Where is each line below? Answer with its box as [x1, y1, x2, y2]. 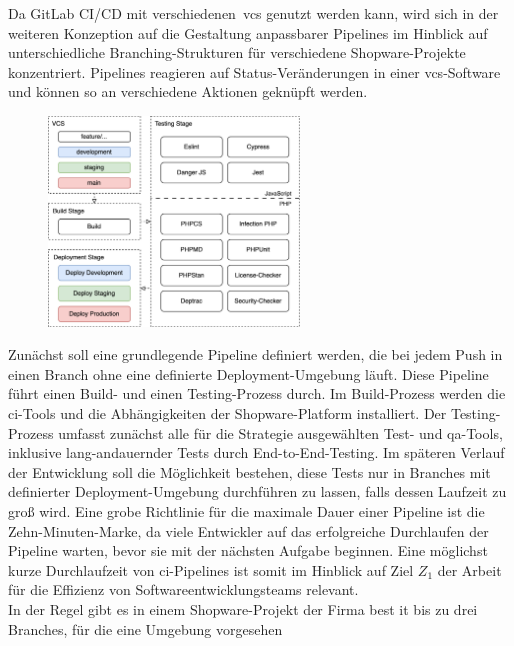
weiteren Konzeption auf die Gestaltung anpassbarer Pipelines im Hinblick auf [8, 22, 488, 43]
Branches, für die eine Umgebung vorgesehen [8, 618, 283, 639]
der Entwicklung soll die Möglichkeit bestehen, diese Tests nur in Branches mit [8, 461, 491, 482]
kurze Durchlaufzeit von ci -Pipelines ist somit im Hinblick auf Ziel [8, 559, 414, 580]
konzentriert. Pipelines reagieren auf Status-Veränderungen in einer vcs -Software [8, 61, 501, 82]
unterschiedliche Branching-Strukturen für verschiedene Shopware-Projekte [8, 42, 466, 63]
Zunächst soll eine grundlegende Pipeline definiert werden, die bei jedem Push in [8, 344, 503, 365]
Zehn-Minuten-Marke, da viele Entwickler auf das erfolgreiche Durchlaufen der [8, 520, 489, 541]
